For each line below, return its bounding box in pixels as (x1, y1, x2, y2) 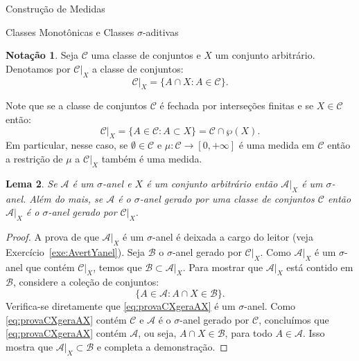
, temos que (93, 259, 142, 274)
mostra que (6, 339, 53, 353)
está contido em (286, 259, 353, 274)
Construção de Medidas (6, 1, 105, 15)
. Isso (302, 326, 325, 340)
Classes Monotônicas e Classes (6, 24, 134, 39)
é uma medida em (238, 138, 315, 152)
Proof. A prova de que (6, 229, 99, 243)
